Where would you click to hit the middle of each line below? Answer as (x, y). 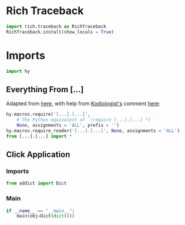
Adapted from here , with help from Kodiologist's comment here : (83, 103)
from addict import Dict (36, 183)
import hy (18, 71)
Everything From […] (45, 89)
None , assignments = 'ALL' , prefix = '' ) (68, 125)
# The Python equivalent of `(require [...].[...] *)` (85, 120)
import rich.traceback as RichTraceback (56, 26)
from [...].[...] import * (39, 136)
